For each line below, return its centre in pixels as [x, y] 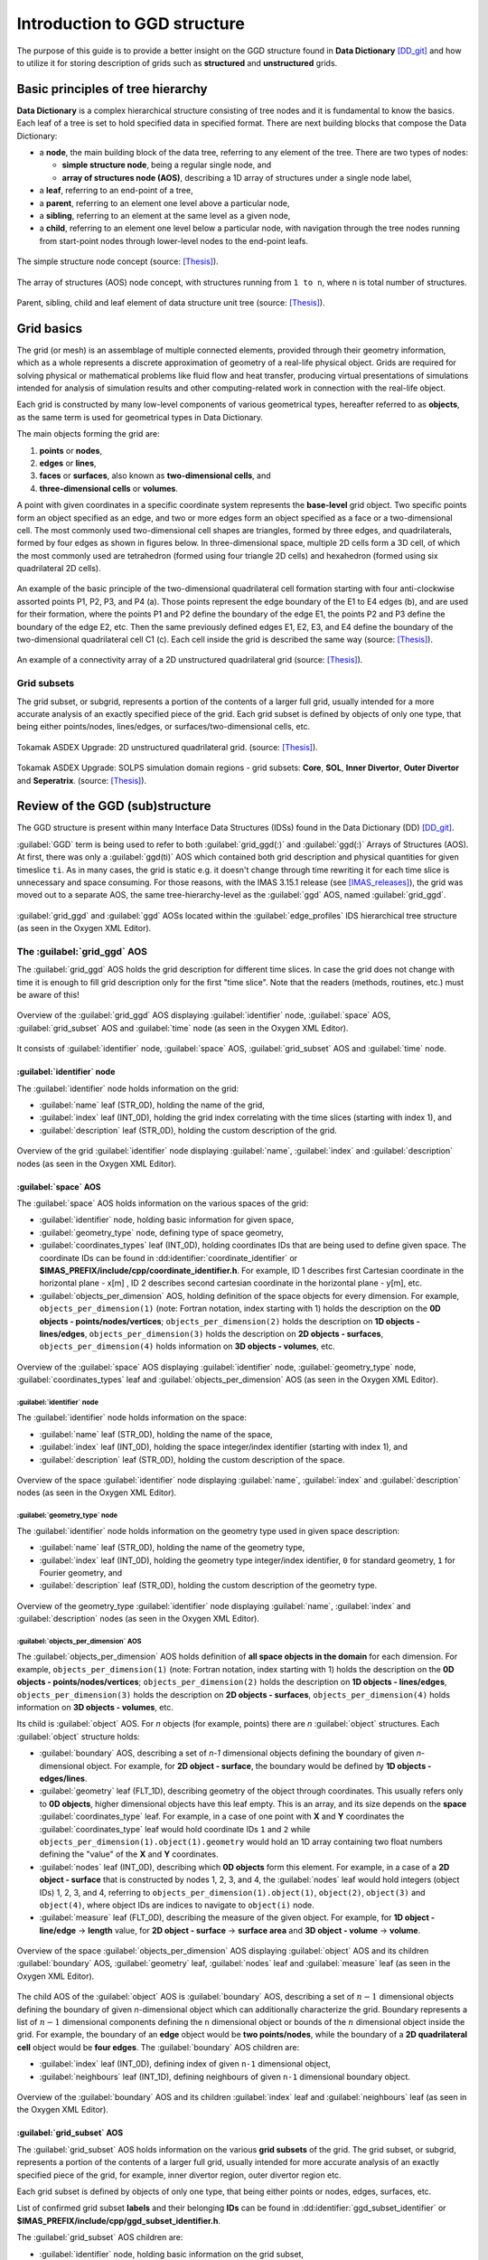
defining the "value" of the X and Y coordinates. [129, 1854]
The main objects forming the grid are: [88, 434]
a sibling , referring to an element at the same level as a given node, [165, 215]
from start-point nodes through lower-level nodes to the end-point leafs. [174, 240]
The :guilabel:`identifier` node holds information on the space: [132, 1417]
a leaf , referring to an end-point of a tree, [116, 191]
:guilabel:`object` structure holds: [78, 1737]
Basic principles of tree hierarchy [112, 89]
